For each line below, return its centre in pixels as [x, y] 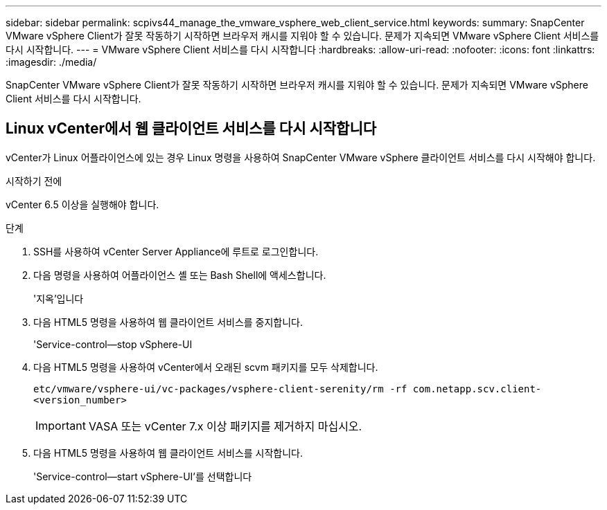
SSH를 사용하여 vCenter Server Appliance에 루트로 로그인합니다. [176, 251]
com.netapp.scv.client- [477, 389]
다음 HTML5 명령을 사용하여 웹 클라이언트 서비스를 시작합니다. [168, 453]
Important [61, 425]
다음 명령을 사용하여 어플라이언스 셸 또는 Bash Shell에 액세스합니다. [180, 275]
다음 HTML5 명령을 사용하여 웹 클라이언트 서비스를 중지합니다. [168, 322]
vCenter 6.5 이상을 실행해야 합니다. [82, 204]
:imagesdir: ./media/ [51, 62]
